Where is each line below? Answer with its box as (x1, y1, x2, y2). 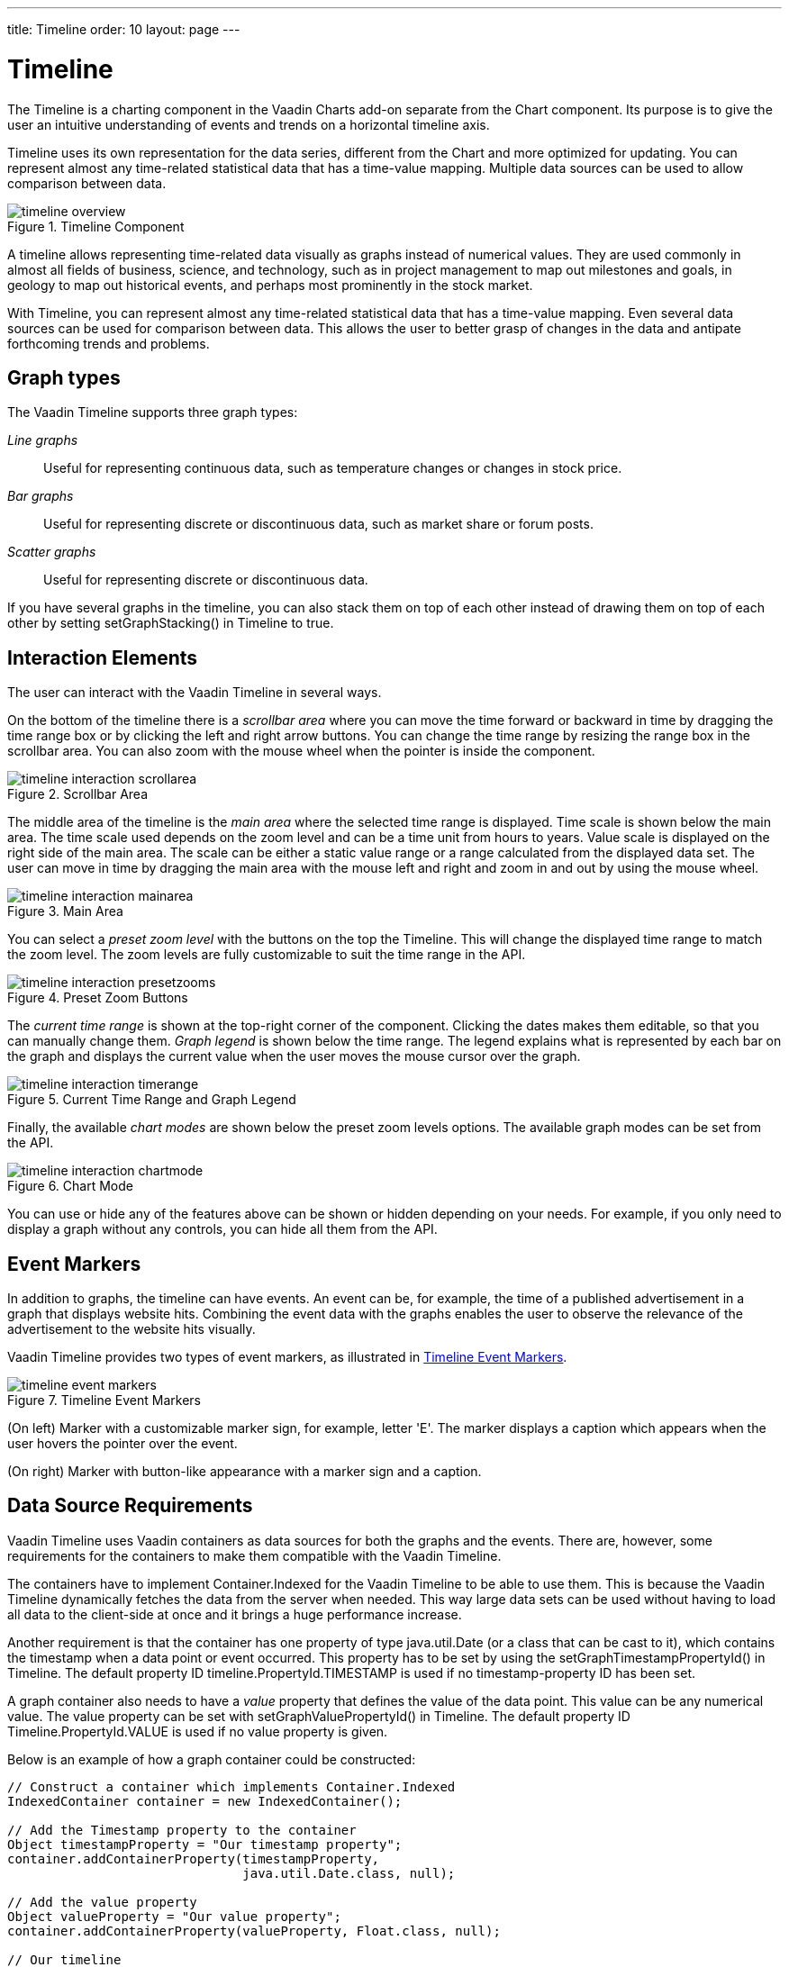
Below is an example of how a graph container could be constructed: (7, 1751, 416, 1767)
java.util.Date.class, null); (242, 1865, 456, 1881)
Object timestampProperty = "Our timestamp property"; (7, 1836, 403, 1852)
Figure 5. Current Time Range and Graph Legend (7, 1092, 296, 1108)
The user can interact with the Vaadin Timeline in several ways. (7, 684, 382, 701)
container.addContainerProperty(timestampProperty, (7, 1851, 380, 1866)
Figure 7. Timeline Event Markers (7, 1392, 201, 1409)
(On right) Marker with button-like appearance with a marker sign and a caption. (7, 1464, 482, 1480)
